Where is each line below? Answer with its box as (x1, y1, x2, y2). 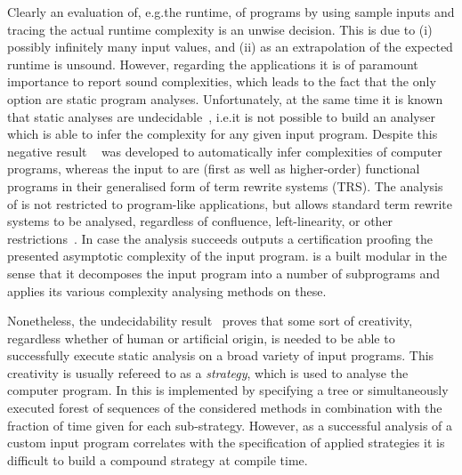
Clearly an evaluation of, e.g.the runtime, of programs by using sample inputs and (7, 3, 455, 20)
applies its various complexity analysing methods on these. (7, 281, 327, 300)
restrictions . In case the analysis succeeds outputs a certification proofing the (7, 229, 433, 247)
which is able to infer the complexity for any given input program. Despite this (7, 125, 438, 143)
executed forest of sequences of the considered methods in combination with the (7, 399, 442, 417)
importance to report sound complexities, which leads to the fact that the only (7, 72, 436, 91)
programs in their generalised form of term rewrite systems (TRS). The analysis (7, 176, 443, 195)
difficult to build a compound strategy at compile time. (7, 450, 308, 469)
